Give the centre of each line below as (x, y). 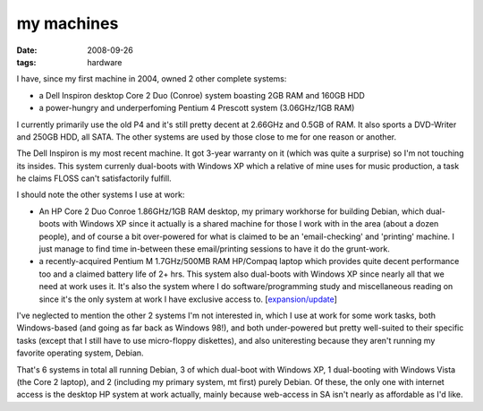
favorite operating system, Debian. (80, 353)
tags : (26, 62)
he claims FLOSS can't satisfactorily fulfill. (94, 178)
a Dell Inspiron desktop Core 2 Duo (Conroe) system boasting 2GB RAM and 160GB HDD (202, 95)
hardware (105, 62)
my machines (68, 23)
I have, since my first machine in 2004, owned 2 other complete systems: (152, 79)
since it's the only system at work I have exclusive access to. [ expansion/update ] (188, 299)
